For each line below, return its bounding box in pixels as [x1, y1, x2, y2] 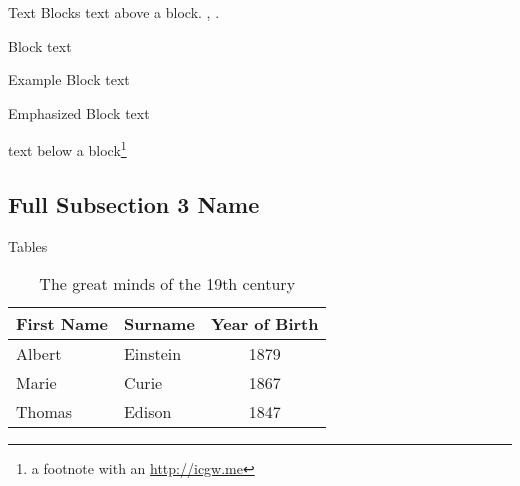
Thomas [16, 400, 73, 424]
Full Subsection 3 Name [8, 189, 260, 220]
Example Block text [8, 69, 130, 90]
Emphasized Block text [8, 102, 150, 123]
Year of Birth [210, 312, 319, 336]
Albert [16, 342, 62, 366]
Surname [123, 312, 195, 336]
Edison [123, 400, 172, 424]
